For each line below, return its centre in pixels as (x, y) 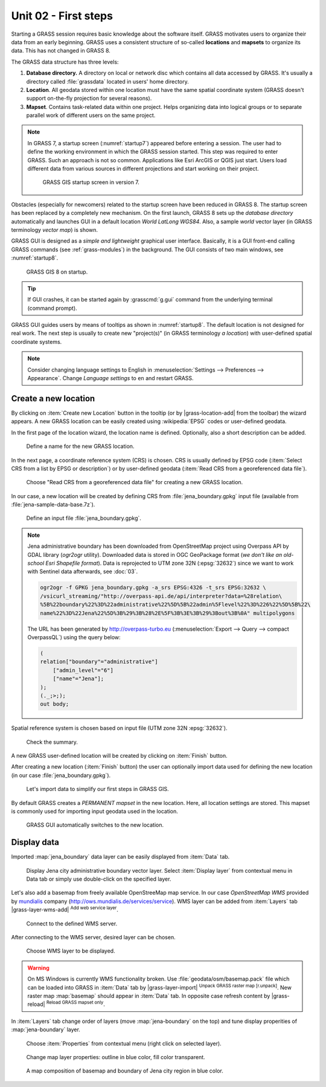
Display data (35, 842)
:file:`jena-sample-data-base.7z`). (53, 505)
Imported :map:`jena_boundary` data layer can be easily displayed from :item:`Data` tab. (120, 857)
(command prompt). (53, 308)
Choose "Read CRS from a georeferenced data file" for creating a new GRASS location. (135, 482)
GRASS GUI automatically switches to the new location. (95, 825)
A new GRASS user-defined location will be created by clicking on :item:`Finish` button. (119, 756)
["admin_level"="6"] (83, 670)
